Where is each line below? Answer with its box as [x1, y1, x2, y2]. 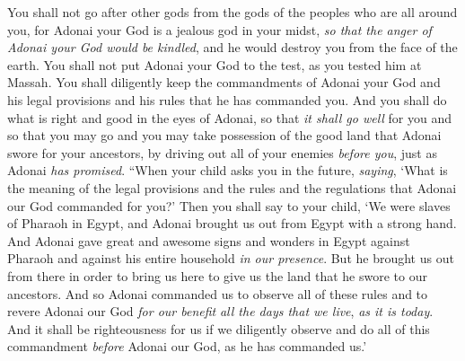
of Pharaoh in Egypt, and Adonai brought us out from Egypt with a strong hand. [7, 214, 457, 233]
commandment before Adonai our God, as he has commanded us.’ [7, 337, 367, 356]
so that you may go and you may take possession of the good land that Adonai [7, 126, 442, 145]
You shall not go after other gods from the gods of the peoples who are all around [7, 3, 458, 21]
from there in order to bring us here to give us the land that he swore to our [7, 266, 427, 285]
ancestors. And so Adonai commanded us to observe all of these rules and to [7, 284, 428, 303]
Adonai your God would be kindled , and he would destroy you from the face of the [7, 38, 458, 57]
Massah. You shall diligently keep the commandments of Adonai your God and [7, 73, 441, 92]
